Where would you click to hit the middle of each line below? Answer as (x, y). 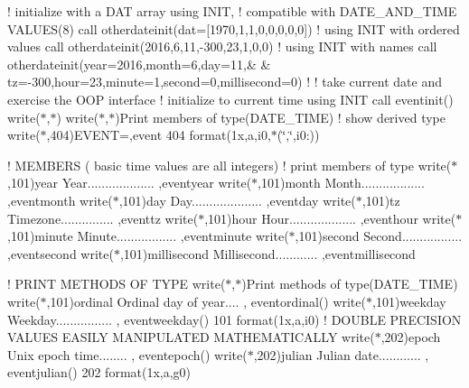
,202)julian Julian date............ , (341, 354)
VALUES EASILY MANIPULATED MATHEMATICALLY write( (191, 337)
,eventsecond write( (61, 253)
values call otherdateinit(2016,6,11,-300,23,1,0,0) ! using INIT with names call (222, 46)
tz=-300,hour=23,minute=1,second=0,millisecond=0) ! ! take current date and (225, 82)
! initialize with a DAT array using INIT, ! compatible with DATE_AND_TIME (232, 11)
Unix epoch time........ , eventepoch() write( (127, 354)
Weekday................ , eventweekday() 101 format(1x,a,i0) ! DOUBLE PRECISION (234, 319)
